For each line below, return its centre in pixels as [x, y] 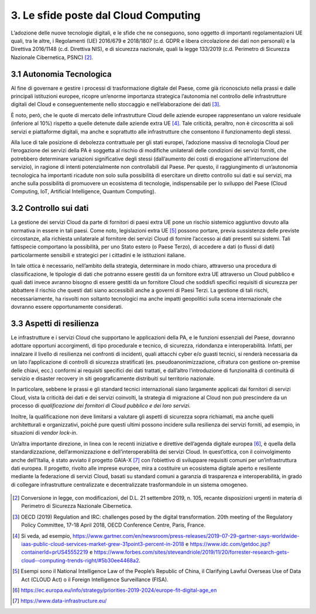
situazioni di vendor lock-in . [44, 433]
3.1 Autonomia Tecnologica [61, 74]
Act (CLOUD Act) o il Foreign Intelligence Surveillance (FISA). [95, 579]
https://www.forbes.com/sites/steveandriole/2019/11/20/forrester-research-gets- [192, 552]
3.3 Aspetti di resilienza [55, 323]
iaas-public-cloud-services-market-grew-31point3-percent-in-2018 [103, 544]
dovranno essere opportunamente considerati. [67, 307]
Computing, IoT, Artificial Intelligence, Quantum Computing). [83, 192]
